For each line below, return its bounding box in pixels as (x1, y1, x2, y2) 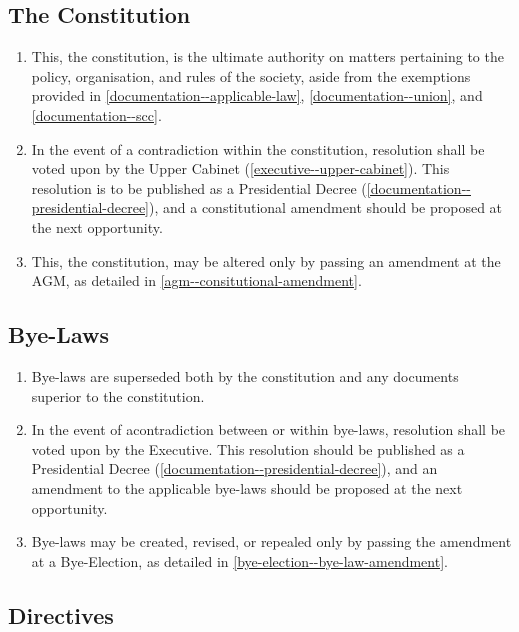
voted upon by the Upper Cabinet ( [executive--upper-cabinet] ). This (31, 158, 450, 179)
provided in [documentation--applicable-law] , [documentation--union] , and (31, 85, 483, 106)
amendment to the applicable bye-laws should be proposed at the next (31, 477, 463, 498)
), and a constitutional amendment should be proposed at (149, 197, 503, 218)
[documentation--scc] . (31, 104, 162, 125)
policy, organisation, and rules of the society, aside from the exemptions (31, 65, 471, 86)
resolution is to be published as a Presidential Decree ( (31, 177, 367, 198)
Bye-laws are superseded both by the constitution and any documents (31, 365, 459, 386)
